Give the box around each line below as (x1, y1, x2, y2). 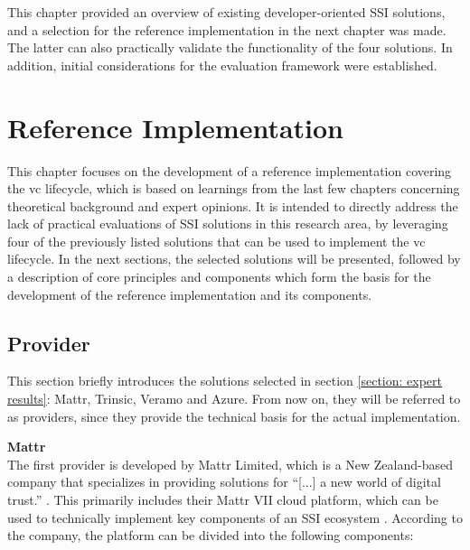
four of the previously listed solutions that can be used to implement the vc (7, 231, 426, 250)
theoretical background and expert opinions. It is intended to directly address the (7, 196, 458, 215)
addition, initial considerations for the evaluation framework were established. (7, 55, 437, 74)
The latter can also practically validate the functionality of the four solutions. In (7, 38, 453, 57)
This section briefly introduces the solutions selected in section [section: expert (7, 371, 442, 390)
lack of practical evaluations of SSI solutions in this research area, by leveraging (7, 214, 448, 233)
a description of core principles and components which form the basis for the (7, 267, 431, 286)
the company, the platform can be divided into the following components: (7, 526, 414, 545)
